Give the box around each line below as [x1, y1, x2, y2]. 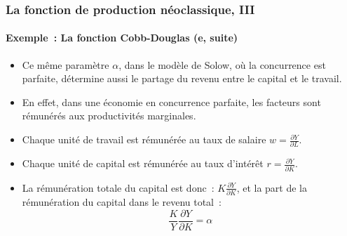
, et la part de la [236, 180, 307, 195]
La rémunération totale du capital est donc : [22, 180, 215, 195]
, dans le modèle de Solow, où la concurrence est [118, 57, 326, 72]
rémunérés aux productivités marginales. [22, 108, 196, 123]
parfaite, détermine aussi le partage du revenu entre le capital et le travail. [22, 71, 342, 86]
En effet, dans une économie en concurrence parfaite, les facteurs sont [22, 94, 321, 109]
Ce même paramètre [22, 57, 109, 72]
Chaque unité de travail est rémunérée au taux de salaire [22, 132, 266, 147]
